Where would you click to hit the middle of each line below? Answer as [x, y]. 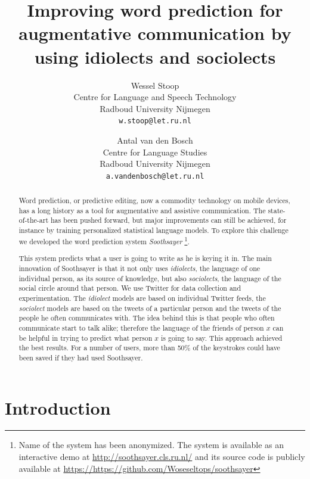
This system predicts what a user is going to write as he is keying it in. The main [145, 258]
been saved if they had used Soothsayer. [81, 357]
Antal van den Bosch [155, 140]
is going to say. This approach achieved [222, 338]
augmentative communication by [155, 33]
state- [277, 210]
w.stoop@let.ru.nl [155, 121]
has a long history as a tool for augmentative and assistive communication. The [142, 210]
